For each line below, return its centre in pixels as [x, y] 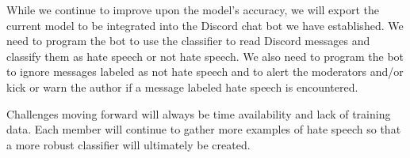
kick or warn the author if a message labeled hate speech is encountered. [182, 87]
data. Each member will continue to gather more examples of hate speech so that [204, 129]
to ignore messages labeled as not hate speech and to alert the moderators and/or [205, 71]
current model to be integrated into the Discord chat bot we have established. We [205, 25]
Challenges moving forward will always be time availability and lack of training [199, 113]
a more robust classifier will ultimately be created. [128, 144]
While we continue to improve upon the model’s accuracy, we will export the [193, 9]
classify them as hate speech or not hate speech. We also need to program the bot [205, 56]
